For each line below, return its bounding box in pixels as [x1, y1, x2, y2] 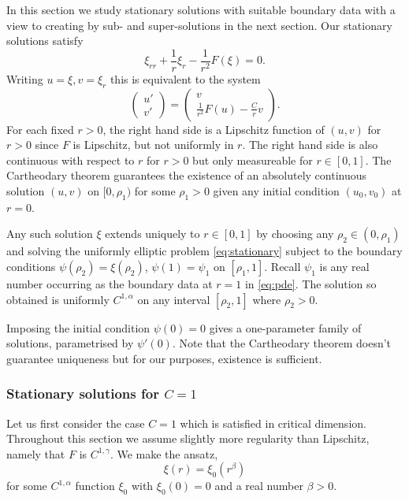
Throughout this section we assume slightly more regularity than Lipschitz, [6, 430, 370, 447]
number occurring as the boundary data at [6, 276, 213, 291]
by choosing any [256, 225, 334, 242]
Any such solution [6, 225, 93, 242]
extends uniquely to [105, 225, 200, 242]
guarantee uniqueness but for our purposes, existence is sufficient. [6, 350, 322, 366]
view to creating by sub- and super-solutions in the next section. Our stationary [6, 17, 392, 33]
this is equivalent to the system [110, 70, 261, 87]
